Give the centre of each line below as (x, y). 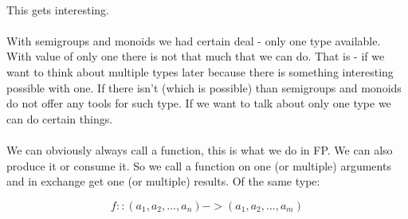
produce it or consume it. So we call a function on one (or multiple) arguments (199, 165)
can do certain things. (60, 118)
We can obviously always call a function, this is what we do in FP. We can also (200, 149)
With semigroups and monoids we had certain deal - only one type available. (194, 40)
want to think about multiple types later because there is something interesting (200, 71)
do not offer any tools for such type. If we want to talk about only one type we (199, 103)
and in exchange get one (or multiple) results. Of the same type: (163, 181)
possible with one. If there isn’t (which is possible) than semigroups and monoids (204, 87)
